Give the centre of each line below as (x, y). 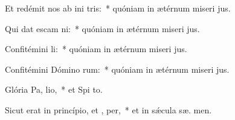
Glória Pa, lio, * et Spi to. (54, 89)
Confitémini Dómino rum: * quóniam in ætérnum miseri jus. (117, 69)
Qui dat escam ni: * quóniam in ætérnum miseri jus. (102, 28)
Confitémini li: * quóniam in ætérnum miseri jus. (96, 49)
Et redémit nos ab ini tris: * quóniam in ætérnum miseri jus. (118, 8)
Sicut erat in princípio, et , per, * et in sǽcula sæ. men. (108, 109)
